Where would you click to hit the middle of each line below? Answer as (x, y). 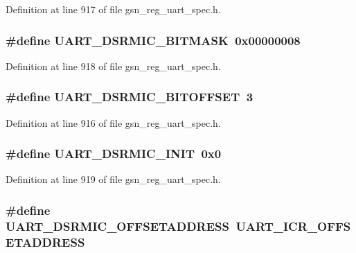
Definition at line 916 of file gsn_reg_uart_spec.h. (113, 122)
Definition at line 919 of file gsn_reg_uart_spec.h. (113, 179)
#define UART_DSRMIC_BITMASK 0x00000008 (153, 40)
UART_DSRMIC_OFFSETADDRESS (117, 226)
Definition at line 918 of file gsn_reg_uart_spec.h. (113, 66)
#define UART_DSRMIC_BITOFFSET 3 (130, 97)
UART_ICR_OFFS (293, 226)
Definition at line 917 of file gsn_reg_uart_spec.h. (113, 9)
